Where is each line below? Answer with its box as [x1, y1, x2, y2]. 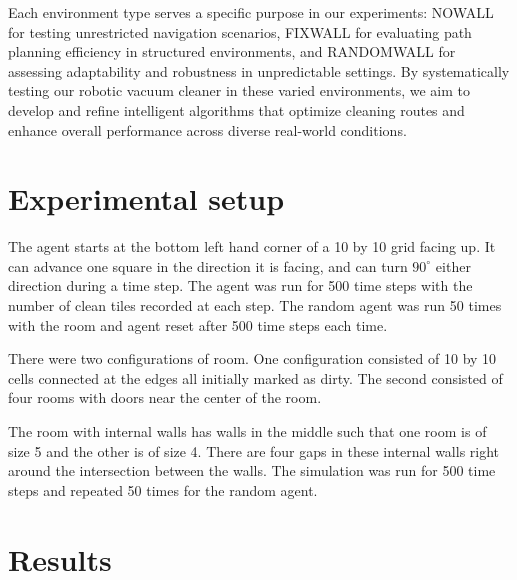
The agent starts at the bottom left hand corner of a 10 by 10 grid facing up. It [8, 236, 496, 257]
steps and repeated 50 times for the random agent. [8, 479, 318, 500]
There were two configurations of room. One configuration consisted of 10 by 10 [8, 348, 497, 369]
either [435, 255, 471, 276]
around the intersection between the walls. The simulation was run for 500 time [8, 460, 496, 481]
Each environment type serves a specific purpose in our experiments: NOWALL [8, 2, 494, 22]
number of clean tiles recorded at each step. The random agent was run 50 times [8, 295, 502, 316]
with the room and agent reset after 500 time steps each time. [8, 314, 388, 335]
